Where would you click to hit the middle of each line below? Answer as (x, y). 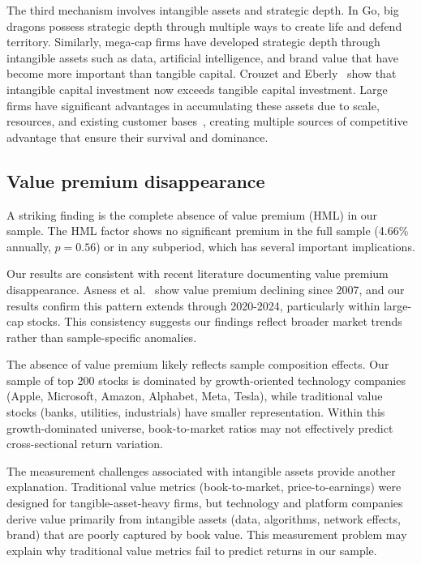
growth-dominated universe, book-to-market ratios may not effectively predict (200, 427)
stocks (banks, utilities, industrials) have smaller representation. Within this (196, 412)
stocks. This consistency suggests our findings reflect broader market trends (215, 321)
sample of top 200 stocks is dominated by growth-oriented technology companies (206, 380)
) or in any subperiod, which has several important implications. (256, 246)
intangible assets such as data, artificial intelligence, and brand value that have (203, 57)
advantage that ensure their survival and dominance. (137, 137)
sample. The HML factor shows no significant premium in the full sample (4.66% (208, 231)
